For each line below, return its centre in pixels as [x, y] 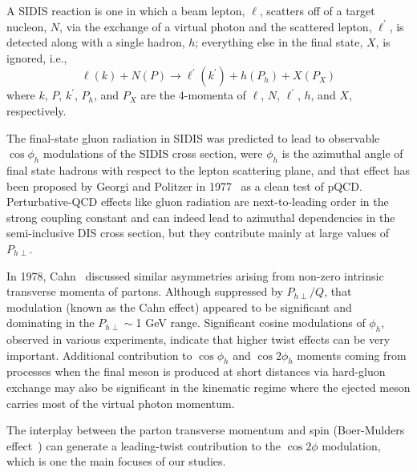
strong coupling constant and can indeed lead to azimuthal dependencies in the [201, 217]
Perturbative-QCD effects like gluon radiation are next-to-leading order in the [198, 202]
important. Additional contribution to [99, 355]
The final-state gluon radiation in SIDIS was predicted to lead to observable [193, 137]
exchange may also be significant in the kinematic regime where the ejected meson [208, 387]
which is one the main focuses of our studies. [116, 461]
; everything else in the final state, [279, 42]
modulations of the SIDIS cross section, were [153, 153]
